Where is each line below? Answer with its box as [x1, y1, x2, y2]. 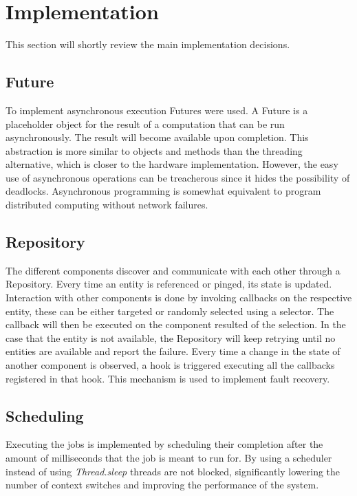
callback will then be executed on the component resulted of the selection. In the [6, 317, 346, 332]
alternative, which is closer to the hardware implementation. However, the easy [6, 157, 338, 171]
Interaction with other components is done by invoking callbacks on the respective [6, 290, 352, 305]
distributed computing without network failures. [6, 197, 208, 212]
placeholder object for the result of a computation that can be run [6, 116, 285, 131]
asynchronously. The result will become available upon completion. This [6, 130, 309, 144]
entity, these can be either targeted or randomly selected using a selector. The [6, 303, 334, 318]
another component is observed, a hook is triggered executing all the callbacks [6, 358, 335, 372]
